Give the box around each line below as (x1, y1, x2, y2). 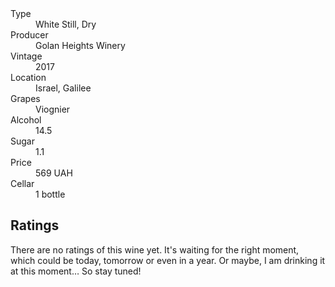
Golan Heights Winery (35, 40, 126, 51)
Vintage (10, 50, 43, 62)
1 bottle (35, 188, 66, 200)
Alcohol (10, 114, 42, 126)
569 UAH (35, 167, 73, 179)
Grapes (10, 93, 41, 104)
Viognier (35, 103, 71, 115)
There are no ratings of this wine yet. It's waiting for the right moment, (10, 243, 300, 256)
